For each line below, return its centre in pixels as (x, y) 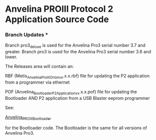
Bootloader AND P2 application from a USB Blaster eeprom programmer (78, 98)
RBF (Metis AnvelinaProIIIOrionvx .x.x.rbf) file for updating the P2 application (78, 77)
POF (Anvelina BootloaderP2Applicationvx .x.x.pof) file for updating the (71, 93)
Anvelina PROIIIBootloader (28, 117)
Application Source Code (57, 19)
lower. (11, 57)
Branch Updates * (27, 35)
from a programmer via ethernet (37, 82)
